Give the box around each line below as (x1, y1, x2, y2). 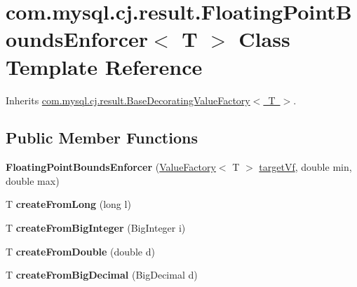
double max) (6, 173, 60, 188)
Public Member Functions (6, 127, 198, 148)
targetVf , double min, (259, 160, 352, 174)
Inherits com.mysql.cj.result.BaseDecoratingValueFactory (6, 92, 250, 107)
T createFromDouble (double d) (6, 244, 155, 258)
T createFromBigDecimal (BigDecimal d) (6, 267, 198, 282)
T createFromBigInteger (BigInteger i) (6, 220, 186, 235)
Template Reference (6, 52, 203, 80)
